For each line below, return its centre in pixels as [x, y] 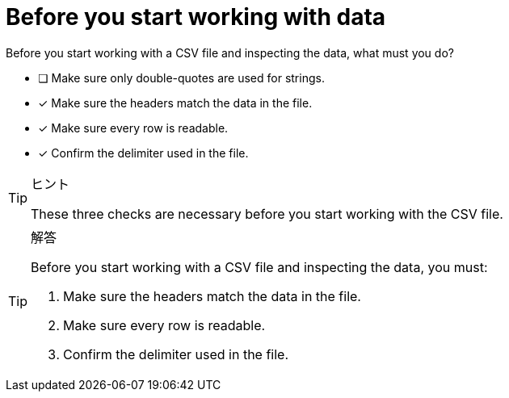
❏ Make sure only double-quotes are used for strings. [181, 78]
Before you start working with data [196, 17]
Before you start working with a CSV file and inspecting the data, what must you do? [230, 52]
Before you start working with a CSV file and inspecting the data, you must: [259, 267]
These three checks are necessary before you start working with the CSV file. [267, 214]
